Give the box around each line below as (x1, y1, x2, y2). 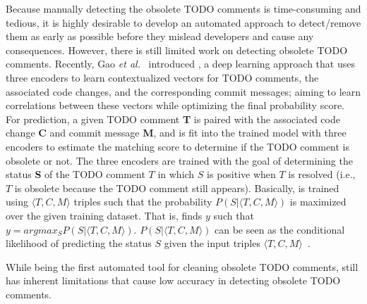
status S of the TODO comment (6, 167, 145, 182)
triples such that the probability (73, 194, 212, 209)
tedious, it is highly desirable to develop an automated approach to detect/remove (6, 15, 361, 30)
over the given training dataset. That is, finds (6, 208, 203, 222)
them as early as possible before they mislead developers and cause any (6, 29, 314, 44)
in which (157, 167, 195, 182)
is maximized (289, 194, 347, 209)
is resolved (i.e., (288, 167, 356, 182)
